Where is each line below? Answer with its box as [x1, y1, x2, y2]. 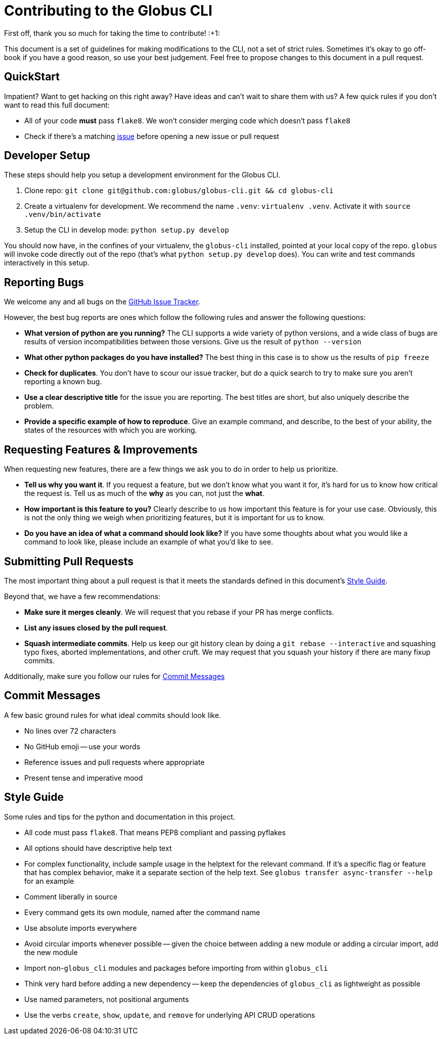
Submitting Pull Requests [4, 555, 134, 568]
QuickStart [4, 70, 60, 83]
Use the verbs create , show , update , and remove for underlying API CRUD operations [24, 1010, 315, 1019]
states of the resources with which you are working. [24, 426, 197, 435]
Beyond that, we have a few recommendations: [4, 592, 160, 601]
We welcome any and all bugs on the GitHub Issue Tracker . [4, 297, 200, 306]
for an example [24, 876, 74, 885]
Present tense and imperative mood [24, 773, 143, 782]
